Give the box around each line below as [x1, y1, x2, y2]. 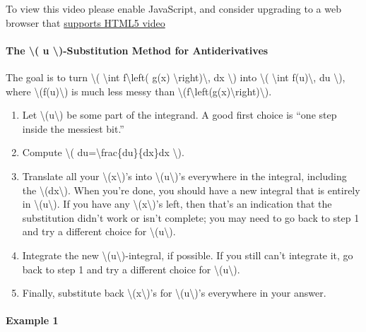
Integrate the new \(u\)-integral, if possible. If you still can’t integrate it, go [22, 247, 353, 262]
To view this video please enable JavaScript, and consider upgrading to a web [6, 1, 341, 16]
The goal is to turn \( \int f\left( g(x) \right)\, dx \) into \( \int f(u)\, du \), [6, 69, 346, 84]
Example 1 [6, 313, 59, 328]
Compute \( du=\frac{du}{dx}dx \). [22, 145, 184, 160]
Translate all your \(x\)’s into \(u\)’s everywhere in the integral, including [22, 168, 347, 183]
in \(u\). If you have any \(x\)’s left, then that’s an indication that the [22, 196, 332, 211]
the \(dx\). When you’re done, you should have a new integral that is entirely [22, 182, 360, 197]
